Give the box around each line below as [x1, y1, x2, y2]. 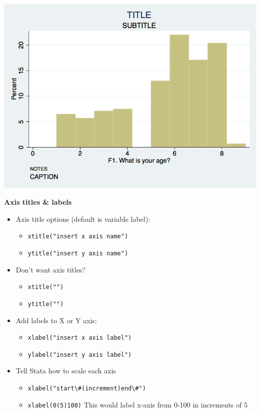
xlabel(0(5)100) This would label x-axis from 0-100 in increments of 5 [27, 399, 247, 409]
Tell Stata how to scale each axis [15, 365, 116, 376]
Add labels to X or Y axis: [15, 315, 97, 325]
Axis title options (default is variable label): [15, 213, 150, 224]
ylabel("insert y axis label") [27, 351, 132, 358]
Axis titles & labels [4, 197, 72, 207]
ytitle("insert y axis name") [27, 249, 128, 257]
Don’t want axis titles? [15, 264, 85, 274]
